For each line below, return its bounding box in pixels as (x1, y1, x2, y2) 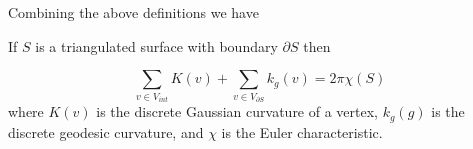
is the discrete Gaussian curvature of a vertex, (96, 101, 379, 122)
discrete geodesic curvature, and (8, 121, 204, 142)
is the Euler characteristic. (221, 121, 383, 142)
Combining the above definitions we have (8, 2, 259, 22)
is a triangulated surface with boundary (35, 35, 278, 56)
